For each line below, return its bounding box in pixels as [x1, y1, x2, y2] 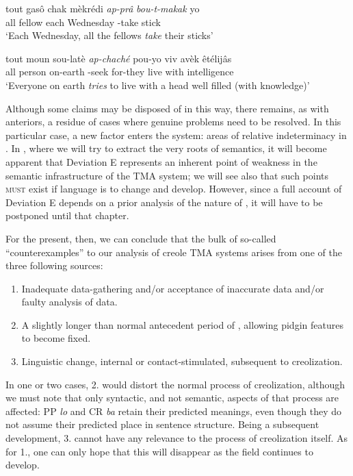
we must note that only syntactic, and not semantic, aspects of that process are [5, 390, 339, 405]
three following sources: [5, 258, 103, 273]
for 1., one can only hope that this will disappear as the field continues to [5, 444, 313, 458]
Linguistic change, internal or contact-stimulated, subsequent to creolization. [21, 354, 343, 368]
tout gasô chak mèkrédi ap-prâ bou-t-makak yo [5, 1, 200, 15]
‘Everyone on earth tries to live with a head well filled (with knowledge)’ [5, 77, 310, 92]
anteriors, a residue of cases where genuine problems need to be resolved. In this [5, 114, 341, 129]
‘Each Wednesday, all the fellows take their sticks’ [5, 28, 213, 42]
